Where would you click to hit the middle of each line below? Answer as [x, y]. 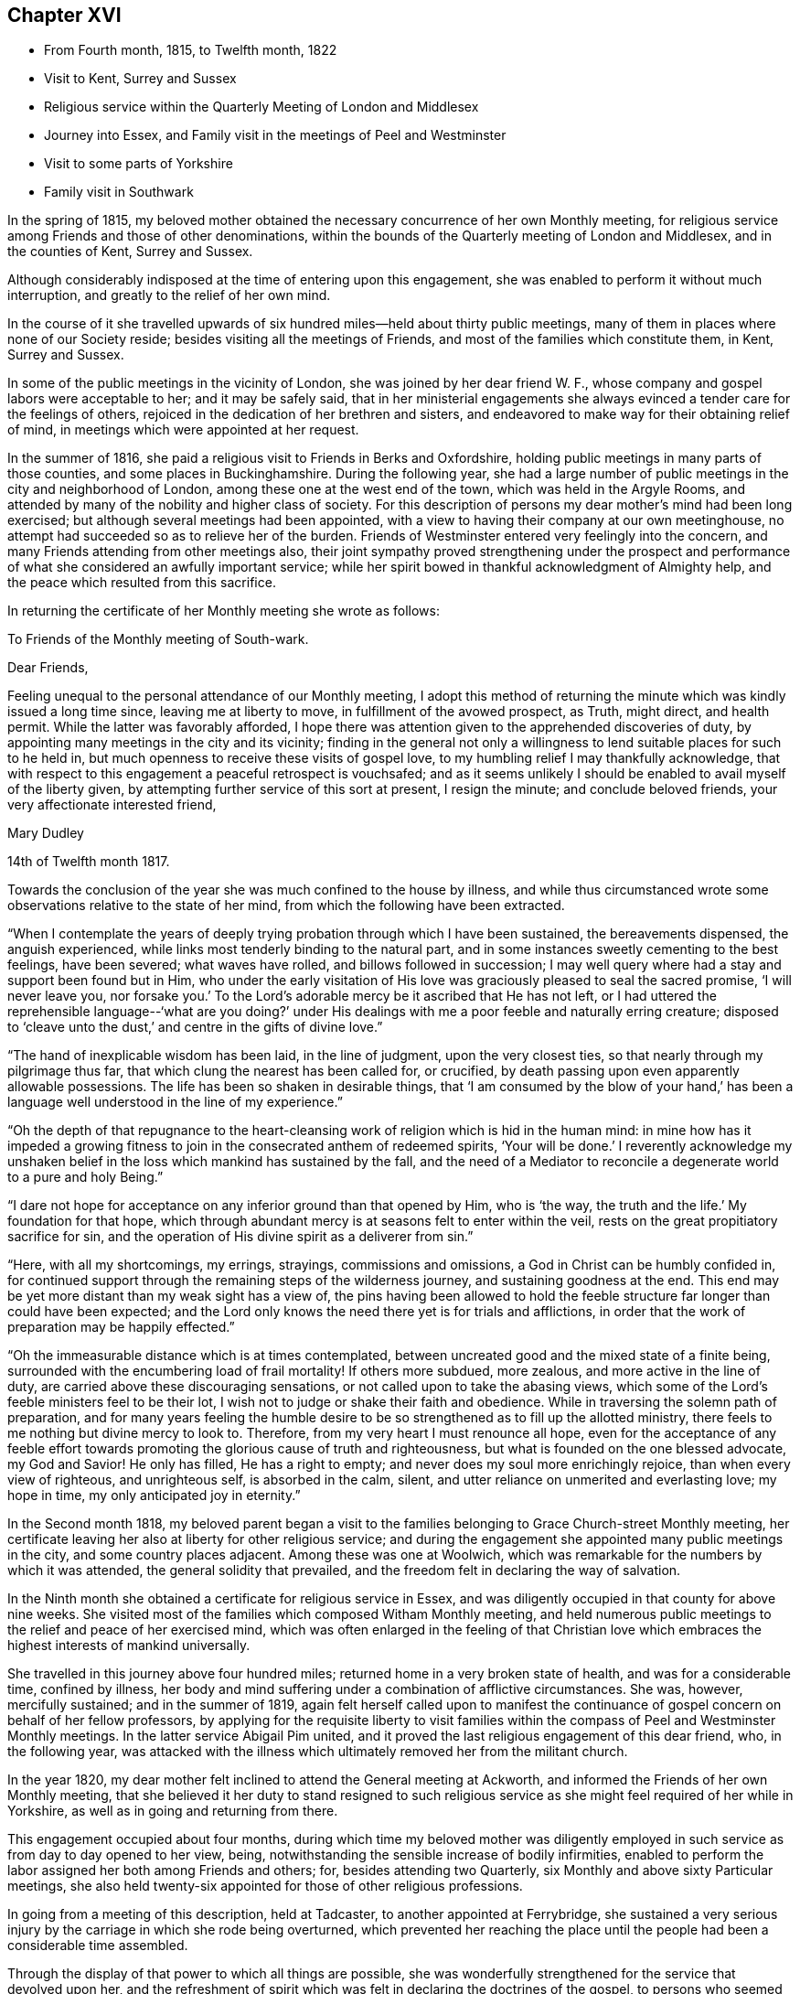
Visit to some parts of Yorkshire [139, 164]
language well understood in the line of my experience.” [175, 1102]
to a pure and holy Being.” [85, 1177]
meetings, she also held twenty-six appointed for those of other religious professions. [265, 1886]
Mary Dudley [46, 833]
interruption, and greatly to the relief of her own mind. [169, 295]
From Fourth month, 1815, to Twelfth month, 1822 [191, 50]
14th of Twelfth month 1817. [89, 862]
